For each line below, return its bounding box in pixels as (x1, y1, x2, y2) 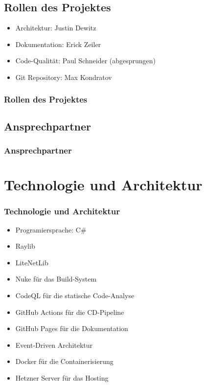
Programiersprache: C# (15, 224, 87, 234)
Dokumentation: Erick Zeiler (15, 39, 101, 49)
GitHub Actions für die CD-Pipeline (15, 307, 124, 317)
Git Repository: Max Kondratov (15, 72, 112, 82)
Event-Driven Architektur (15, 339, 93, 350)
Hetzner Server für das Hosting (15, 372, 109, 383)
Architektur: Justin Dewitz (15, 23, 96, 33)
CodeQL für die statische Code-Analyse (15, 290, 135, 301)
